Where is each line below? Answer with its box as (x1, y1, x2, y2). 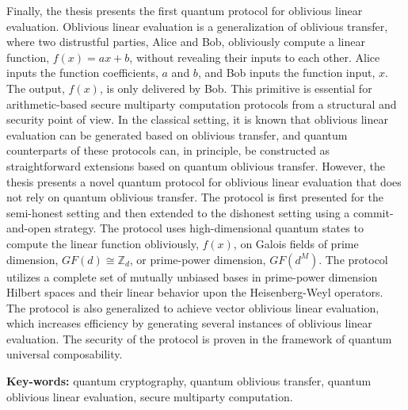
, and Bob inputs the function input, (197, 64, 376, 81)
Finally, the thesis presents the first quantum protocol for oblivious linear (6, 2, 363, 18)
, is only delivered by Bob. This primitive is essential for (99, 79, 372, 96)
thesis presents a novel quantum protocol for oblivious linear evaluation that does (6, 173, 402, 190)
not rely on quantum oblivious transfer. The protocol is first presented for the (6, 189, 383, 205)
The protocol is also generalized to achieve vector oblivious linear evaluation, (6, 299, 379, 316)
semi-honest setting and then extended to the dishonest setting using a (6, 204, 350, 220)
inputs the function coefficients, (6, 64, 158, 81)
